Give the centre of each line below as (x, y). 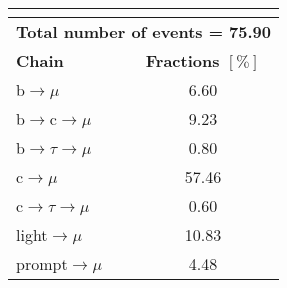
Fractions (182, 60)
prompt (42, 263)
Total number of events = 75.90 (144, 31)
